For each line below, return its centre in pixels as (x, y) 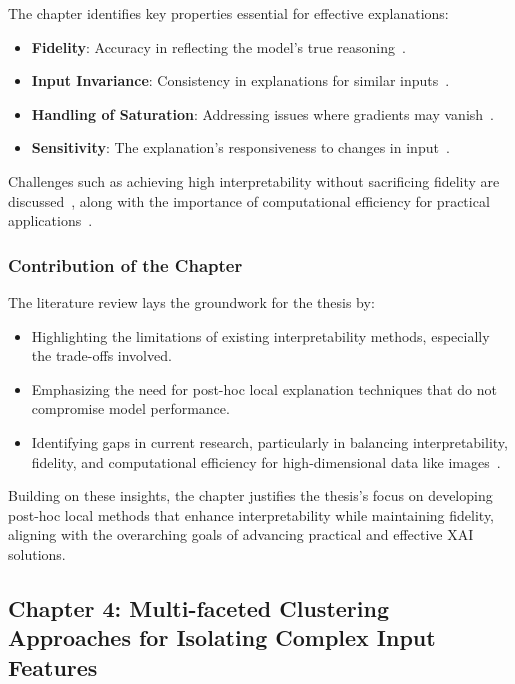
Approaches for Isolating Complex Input (222, 637)
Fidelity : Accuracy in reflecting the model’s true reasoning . (218, 46)
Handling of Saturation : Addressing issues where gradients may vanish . (262, 113)
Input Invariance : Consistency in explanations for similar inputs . (240, 80)
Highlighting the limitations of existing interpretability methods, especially (260, 335)
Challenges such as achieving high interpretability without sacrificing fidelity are (254, 180)
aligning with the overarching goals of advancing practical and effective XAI (241, 534)
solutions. (37, 553)
